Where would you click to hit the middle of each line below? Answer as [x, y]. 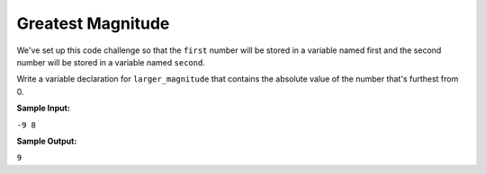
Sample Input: [44, 109]
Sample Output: [47, 141]
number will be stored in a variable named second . [111, 62]
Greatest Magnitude [93, 23]
